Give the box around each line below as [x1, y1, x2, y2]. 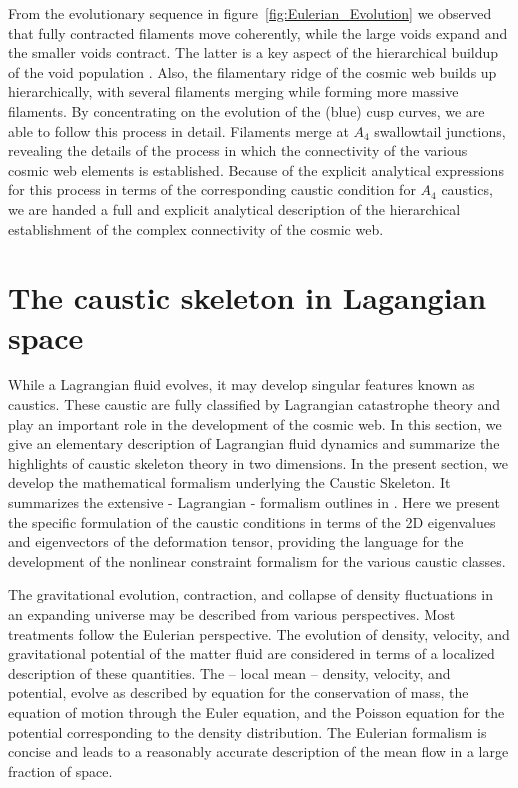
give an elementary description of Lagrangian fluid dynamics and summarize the [8, 433, 500, 454]
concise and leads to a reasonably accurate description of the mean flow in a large [8, 741, 509, 762]
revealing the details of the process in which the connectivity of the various [8, 140, 468, 161]
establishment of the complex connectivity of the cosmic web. [8, 218, 384, 239]
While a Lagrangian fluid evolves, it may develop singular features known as [8, 374, 475, 395]
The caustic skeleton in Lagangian [8, 277, 487, 318]
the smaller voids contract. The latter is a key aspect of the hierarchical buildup [8, 42, 499, 63]
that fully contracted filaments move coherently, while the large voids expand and [8, 22, 508, 43]
